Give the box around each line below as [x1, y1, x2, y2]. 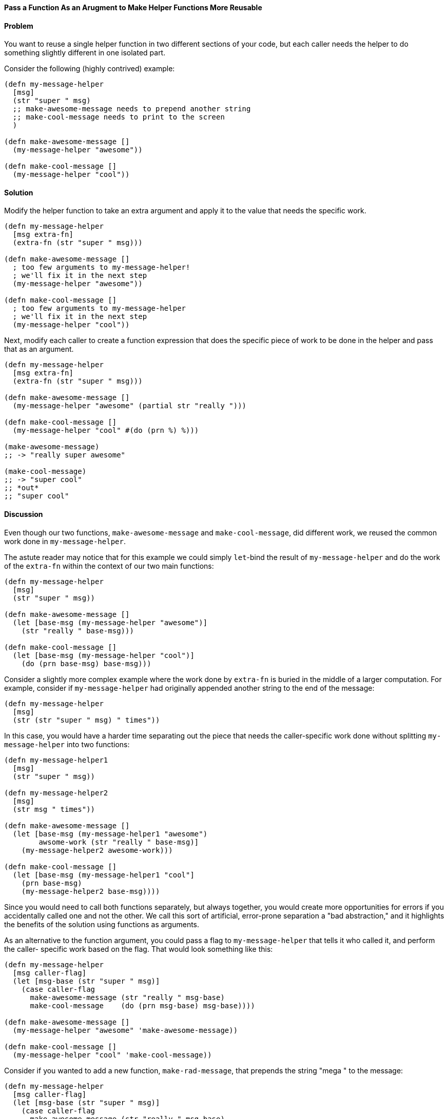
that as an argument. [4, 345, 74, 354]
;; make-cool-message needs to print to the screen [12, 113, 225, 122]
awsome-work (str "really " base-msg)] [38, 837, 199, 846]
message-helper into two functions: [4, 740, 130, 749]
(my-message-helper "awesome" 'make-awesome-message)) [12, 1026, 238, 1034]
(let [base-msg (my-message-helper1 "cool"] [12, 870, 194, 879]
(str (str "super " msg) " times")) [12, 715, 160, 724]
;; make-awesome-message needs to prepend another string [12, 105, 251, 113]
